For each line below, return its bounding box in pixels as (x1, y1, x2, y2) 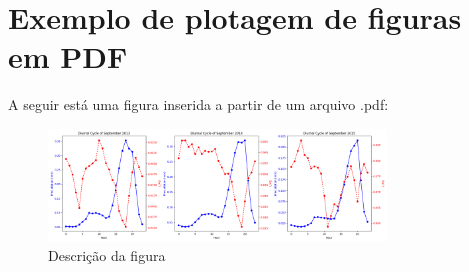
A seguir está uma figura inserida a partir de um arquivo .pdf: (8, 94, 389, 115)
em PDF (8, 36, 128, 77)
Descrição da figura (48, 245, 166, 266)
